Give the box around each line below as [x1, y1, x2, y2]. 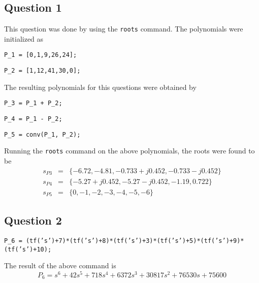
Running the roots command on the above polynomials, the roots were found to [4, 145, 255, 156]
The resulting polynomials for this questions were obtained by [4, 81, 197, 92]
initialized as [4, 33, 44, 44]
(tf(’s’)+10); [4, 245, 52, 253]
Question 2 [4, 212, 62, 228]
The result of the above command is [4, 260, 116, 271]
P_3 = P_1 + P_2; [4, 100, 62, 107]
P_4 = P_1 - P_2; [4, 115, 62, 123]
